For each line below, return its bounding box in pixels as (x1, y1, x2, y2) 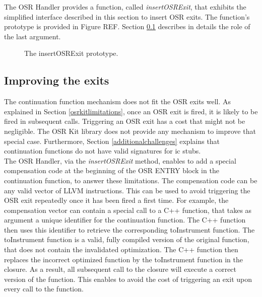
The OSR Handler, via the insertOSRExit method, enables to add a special (4, 155, 236, 166)
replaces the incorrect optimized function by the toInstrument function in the (4, 254, 243, 264)
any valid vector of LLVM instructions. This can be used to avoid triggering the (4, 185, 250, 195)
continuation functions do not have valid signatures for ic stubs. (4, 145, 201, 156)
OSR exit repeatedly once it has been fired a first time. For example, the (4, 195, 229, 205)
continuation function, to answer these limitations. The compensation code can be (4, 175, 257, 185)
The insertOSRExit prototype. (24, 48, 118, 58)
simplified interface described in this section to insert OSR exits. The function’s (4, 11, 250, 22)
